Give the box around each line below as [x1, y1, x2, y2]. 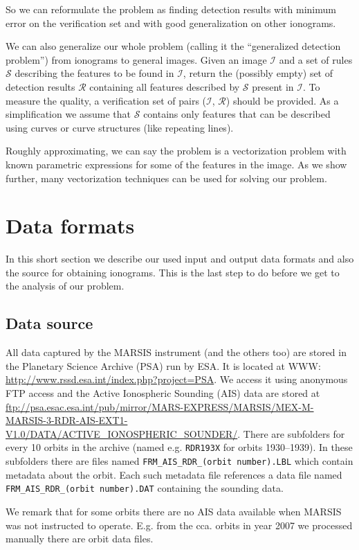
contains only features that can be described [143, 107, 331, 121]
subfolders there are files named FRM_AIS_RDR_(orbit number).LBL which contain [6, 454, 353, 468]
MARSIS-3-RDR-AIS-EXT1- [6, 413, 128, 427]
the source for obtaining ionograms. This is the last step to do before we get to [6, 265, 340, 279]
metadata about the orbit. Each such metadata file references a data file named [6, 467, 342, 481]
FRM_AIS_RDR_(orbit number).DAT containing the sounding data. [6, 481, 284, 495]
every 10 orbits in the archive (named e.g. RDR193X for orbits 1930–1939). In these [6, 440, 353, 454]
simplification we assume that [6, 107, 131, 121]
